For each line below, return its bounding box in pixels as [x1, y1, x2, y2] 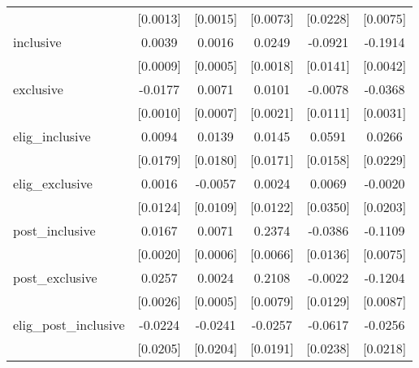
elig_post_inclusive [13, 315, 125, 334]
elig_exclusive [13, 174, 93, 193]
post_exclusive [13, 268, 97, 287]
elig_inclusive [13, 127, 91, 145]
